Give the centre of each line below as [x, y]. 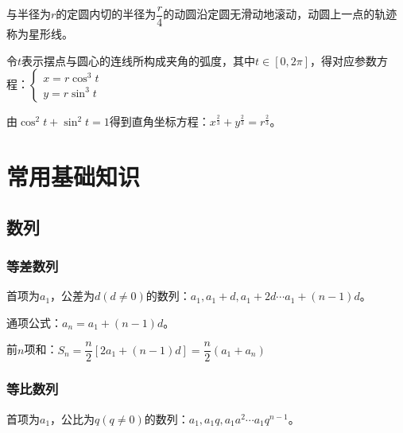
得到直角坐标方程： [159, 121]
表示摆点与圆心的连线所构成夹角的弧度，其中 [139, 60]
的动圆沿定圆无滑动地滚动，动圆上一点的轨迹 [280, 14]
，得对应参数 [344, 60]
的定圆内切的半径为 [106, 14]
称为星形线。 [40, 34]
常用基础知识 [74, 176]
